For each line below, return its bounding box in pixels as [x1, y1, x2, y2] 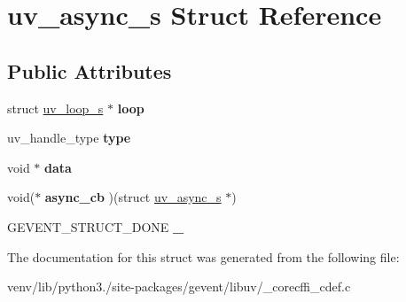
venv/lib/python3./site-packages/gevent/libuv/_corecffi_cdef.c [7, 277, 351, 296]
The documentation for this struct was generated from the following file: [7, 247, 400, 266]
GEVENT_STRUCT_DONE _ [7, 217, 184, 236]
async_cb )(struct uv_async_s [44, 188, 222, 206]
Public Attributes [7, 57, 172, 84]
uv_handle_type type [7, 128, 131, 147]
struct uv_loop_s [7, 98, 104, 117]
